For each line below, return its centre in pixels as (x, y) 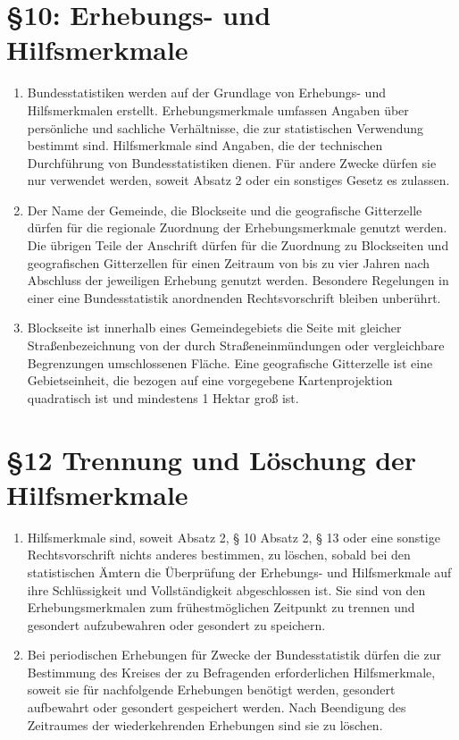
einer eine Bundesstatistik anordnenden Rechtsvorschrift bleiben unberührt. (234, 297)
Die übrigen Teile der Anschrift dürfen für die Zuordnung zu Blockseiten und (238, 245)
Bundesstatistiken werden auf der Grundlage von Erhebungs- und (206, 92)
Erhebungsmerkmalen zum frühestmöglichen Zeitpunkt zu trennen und (221, 607)
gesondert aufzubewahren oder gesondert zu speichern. (176, 624)
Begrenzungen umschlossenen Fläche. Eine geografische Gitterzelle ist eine (230, 362)
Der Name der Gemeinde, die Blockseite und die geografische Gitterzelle (225, 210)
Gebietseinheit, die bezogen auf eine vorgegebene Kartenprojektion (210, 380)
